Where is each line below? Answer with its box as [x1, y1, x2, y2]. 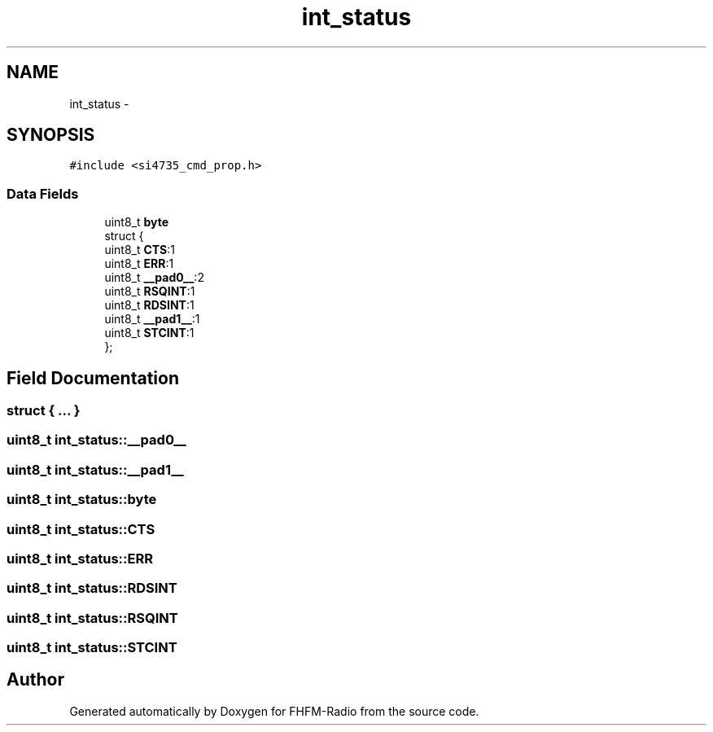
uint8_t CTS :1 [104, 243, 176, 257]
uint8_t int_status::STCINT [7, 639, 177, 656]
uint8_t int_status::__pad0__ [7, 432, 186, 449]
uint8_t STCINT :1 [104, 326, 195, 340]
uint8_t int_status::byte [7, 491, 157, 508]
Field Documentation [7, 367, 179, 388]
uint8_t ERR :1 [104, 256, 174, 271]
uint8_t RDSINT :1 [104, 298, 195, 313]
